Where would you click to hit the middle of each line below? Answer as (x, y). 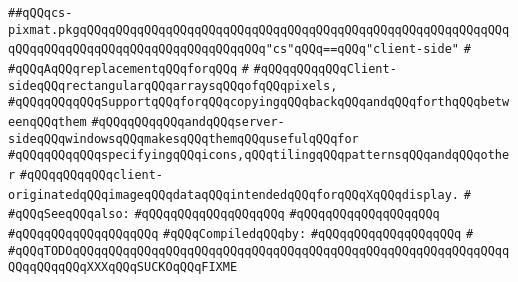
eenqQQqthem (47, 121)
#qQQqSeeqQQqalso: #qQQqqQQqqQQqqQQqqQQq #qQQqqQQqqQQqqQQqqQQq (224, 214)
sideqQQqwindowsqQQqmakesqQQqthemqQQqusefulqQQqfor (183, 138)
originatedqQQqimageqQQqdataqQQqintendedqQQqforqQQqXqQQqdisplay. (234, 194)
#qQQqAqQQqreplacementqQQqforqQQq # (128, 68)
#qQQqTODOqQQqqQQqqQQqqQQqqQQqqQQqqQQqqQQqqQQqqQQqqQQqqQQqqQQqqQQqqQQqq (259, 250)
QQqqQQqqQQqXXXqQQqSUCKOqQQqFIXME (123, 267)
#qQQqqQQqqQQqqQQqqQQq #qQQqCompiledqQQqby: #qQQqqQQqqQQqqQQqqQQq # (241, 233)
